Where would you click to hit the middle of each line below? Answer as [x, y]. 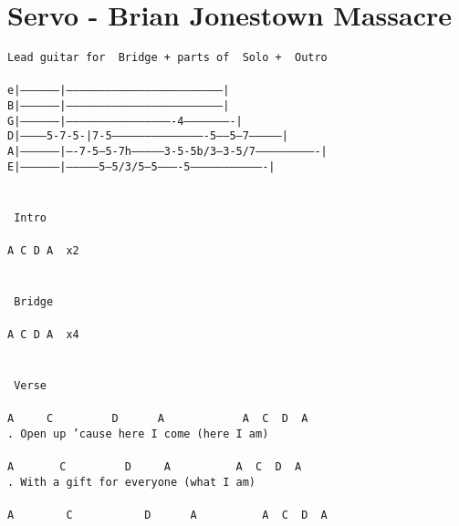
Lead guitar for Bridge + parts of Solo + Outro [167, 58]
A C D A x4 [43, 334]
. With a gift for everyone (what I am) [132, 482]
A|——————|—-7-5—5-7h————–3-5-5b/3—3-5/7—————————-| [167, 151]
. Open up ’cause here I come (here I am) [138, 433]
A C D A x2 [43, 250]
